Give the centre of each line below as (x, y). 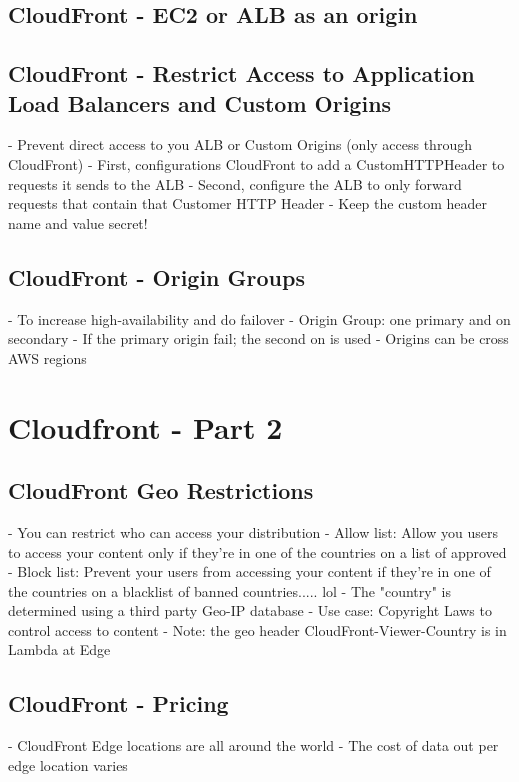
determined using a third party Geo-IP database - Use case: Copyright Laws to (250, 610)
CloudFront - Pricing (118, 703)
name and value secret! (78, 222)
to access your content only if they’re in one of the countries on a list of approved (257, 551)
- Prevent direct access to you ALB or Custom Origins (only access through (240, 144)
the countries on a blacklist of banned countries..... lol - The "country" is (229, 590)
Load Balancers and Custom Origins (200, 102)
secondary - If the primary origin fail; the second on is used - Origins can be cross (258, 338)
